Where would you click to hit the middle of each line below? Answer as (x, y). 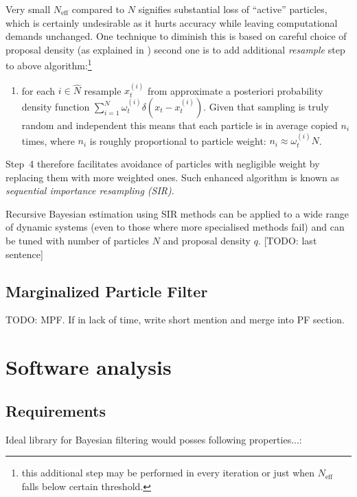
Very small (28, 9)
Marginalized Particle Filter (107, 291)
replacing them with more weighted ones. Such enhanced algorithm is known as (173, 177)
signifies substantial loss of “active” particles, (233, 9)
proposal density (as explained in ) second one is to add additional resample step (175, 49)
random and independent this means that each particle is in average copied (180, 125)
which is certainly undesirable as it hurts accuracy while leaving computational (172, 22)
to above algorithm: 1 (49, 65)
